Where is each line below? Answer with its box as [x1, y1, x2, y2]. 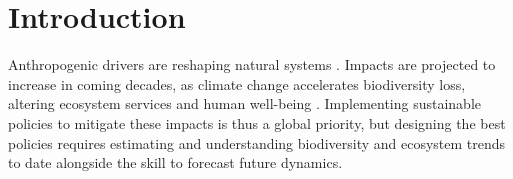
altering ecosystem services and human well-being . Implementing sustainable [8, 93, 482, 114]
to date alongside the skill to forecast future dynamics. [8, 152, 343, 173]
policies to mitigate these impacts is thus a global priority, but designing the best [8, 112, 506, 133]
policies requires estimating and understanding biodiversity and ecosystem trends [8, 132, 506, 153]
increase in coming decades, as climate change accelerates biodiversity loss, [8, 73, 466, 94]
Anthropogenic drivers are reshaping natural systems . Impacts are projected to [8, 54, 496, 75]
